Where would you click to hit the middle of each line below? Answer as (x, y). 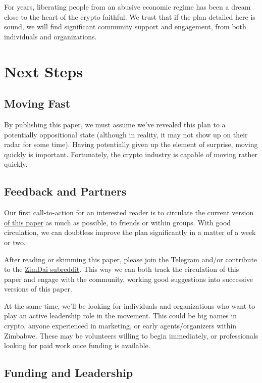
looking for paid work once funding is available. (77, 345)
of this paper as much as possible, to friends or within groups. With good (118, 222)
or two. (15, 242)
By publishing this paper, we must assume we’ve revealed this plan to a (115, 124)
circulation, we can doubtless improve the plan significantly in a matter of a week (130, 232)
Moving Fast (37, 103)
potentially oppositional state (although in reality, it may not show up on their (126, 134)
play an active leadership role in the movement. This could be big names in (121, 316)
